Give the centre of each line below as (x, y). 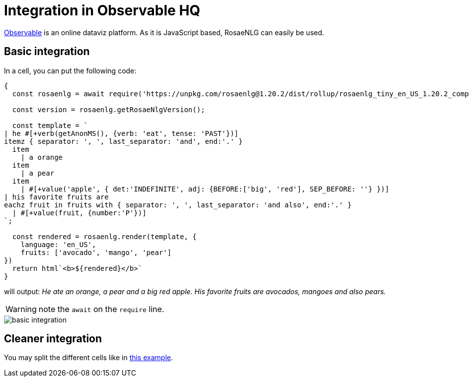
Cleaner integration (53, 339)
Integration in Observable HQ (102, 10)
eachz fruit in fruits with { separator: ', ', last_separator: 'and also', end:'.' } (178, 205)
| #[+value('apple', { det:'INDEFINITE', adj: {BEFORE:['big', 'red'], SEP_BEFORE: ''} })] (205, 189)
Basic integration (47, 52)
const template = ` (50, 125)
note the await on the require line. (101, 309)
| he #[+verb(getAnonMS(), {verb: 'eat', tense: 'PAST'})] (121, 133)
